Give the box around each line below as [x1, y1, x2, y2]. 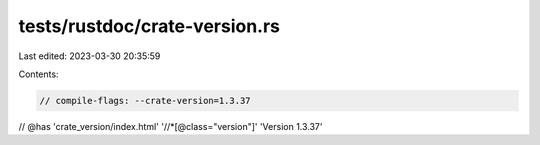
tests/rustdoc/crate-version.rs [18, 15, 280, 37]
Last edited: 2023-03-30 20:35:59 [18, 50, 161, 62]
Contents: [18, 68, 59, 80]
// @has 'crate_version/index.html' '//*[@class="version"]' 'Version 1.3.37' [18, 120, 323, 132]
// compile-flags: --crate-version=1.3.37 [39, 95, 251, 106]
